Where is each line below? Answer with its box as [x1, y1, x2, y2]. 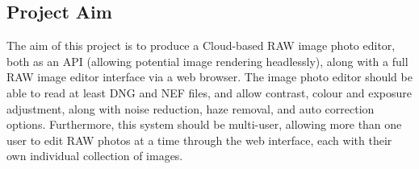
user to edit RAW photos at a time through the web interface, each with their [6, 131, 392, 148]
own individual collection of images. [6, 147, 183, 164]
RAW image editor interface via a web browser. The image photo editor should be [6, 68, 413, 85]
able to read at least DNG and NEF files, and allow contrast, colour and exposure [6, 84, 413, 101]
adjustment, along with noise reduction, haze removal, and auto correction [6, 100, 375, 117]
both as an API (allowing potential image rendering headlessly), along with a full [6, 52, 409, 69]
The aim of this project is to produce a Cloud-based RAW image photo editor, [6, 37, 396, 54]
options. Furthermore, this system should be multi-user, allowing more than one [6, 116, 402, 133]
